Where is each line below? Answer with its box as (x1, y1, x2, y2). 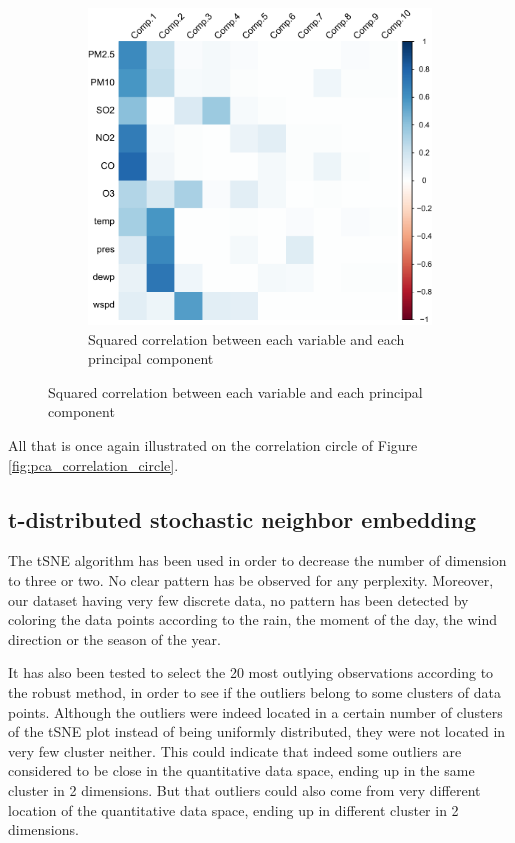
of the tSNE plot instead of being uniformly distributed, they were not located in (8, 721, 506, 742)
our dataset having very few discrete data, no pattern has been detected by (8, 589, 469, 610)
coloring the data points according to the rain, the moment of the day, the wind (8, 609, 498, 630)
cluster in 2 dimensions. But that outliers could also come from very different (8, 779, 481, 800)
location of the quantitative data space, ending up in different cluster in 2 (8, 799, 459, 820)
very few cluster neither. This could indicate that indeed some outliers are (8, 740, 462, 761)
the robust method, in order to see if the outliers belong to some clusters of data (8, 681, 501, 702)
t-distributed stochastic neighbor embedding (8, 503, 477, 534)
